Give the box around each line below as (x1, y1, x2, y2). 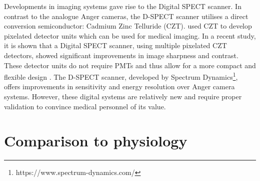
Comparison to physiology (4, 130, 187, 151)
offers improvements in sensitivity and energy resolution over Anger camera (4, 81, 235, 92)
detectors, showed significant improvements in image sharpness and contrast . (4, 50, 238, 60)
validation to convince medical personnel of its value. (4, 101, 166, 111)
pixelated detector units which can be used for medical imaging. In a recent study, (4, 30, 256, 41)
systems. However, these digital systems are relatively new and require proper (4, 91, 242, 101)
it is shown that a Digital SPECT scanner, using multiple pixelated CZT (4, 40, 227, 51)
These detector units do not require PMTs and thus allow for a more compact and (4, 60, 256, 70)
